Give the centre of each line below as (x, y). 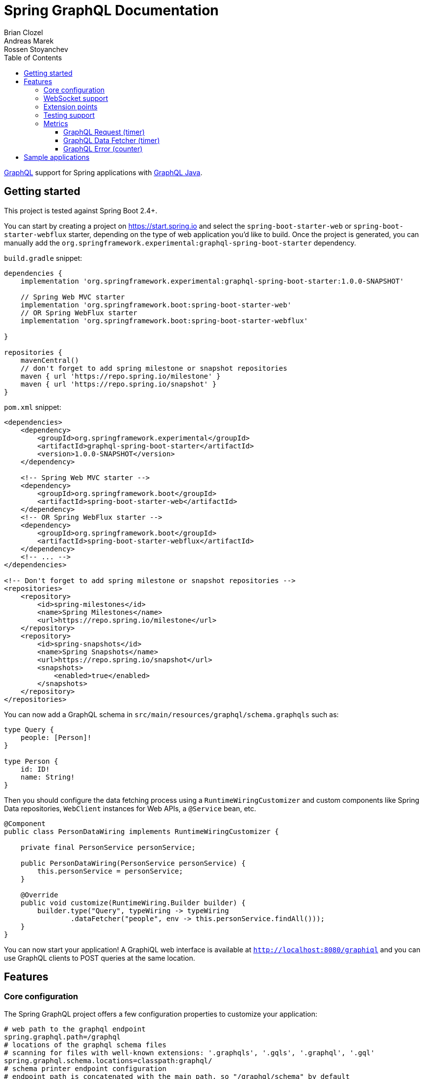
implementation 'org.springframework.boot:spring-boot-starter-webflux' (164, 320)
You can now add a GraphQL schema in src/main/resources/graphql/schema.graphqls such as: (171, 714)
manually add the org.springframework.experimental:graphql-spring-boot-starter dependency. (180, 243)
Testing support (69, 115)
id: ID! (35, 769)
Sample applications (57, 157)
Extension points (71, 106)
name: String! (48, 777)
